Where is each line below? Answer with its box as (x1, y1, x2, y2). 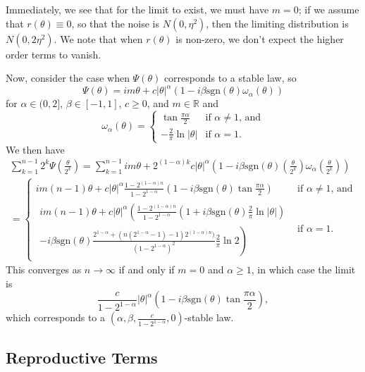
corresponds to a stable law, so (163, 70, 297, 85)
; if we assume (298, 2, 359, 16)
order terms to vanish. (6, 46, 101, 61)
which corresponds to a (6, 310, 106, 325)
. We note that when (54, 31, 143, 46)
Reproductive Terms (6, 346, 158, 368)
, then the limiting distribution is (206, 15, 349, 30)
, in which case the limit (251, 262, 356, 277)
